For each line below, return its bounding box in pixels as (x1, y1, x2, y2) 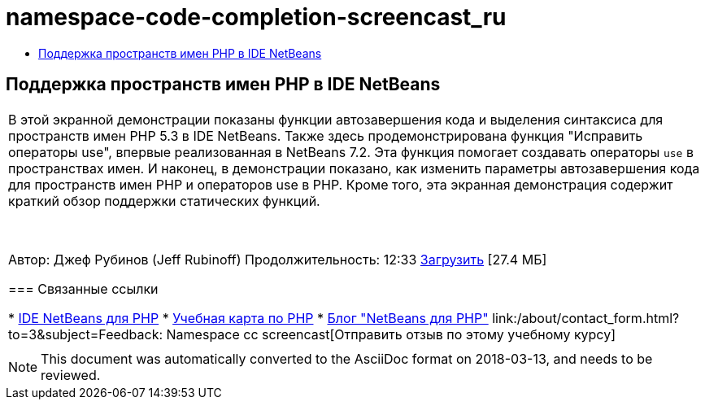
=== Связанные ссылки (8, 280, 159, 297)
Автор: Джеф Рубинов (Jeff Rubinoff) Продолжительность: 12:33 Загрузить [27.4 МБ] (8, 251, 547, 268)
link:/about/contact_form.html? (492, 309, 680, 326)
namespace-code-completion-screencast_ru (6, 3, 507, 31)
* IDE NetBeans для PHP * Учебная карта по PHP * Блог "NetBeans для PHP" (8, 309, 489, 326)
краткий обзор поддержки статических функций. (8, 192, 320, 209)
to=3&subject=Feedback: (8, 325, 163, 343)
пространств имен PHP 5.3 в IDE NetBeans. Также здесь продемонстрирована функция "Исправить (8, 127, 643, 144)
